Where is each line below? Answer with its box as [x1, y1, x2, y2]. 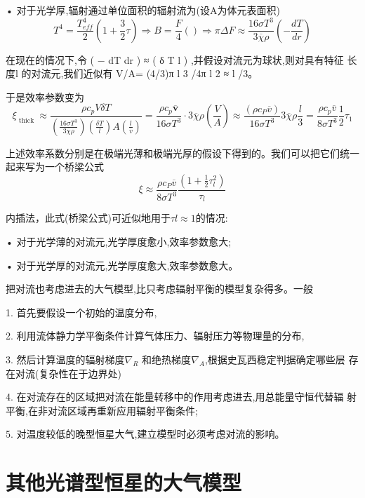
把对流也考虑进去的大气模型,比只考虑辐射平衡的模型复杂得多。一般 [6, 281, 313, 296]
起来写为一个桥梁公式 [6, 159, 104, 174]
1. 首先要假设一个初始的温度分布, [6, 304, 157, 319]
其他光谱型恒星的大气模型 [6, 468, 242, 497]
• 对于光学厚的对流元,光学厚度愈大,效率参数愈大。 [6, 257, 239, 272]
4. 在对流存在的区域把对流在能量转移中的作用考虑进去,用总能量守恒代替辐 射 [6, 389, 357, 404]
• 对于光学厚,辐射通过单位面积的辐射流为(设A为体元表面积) [6, 3, 280, 17]
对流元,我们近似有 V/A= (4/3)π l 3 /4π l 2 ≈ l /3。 [31, 66, 258, 81]
